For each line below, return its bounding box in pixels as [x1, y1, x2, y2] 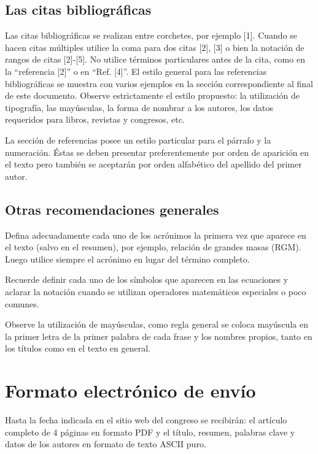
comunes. [5, 297, 39, 310]
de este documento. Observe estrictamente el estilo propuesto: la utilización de [5, 89, 300, 102]
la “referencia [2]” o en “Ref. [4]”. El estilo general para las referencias [5, 64, 267, 77]
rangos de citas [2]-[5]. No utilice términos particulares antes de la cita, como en [5, 53, 305, 66]
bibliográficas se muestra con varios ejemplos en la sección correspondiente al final [5, 77, 313, 90]
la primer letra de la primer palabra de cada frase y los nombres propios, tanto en [5, 329, 312, 342]
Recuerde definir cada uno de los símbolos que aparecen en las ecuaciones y [5, 273, 289, 286]
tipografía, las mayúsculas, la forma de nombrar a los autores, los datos [5, 101, 274, 113]
